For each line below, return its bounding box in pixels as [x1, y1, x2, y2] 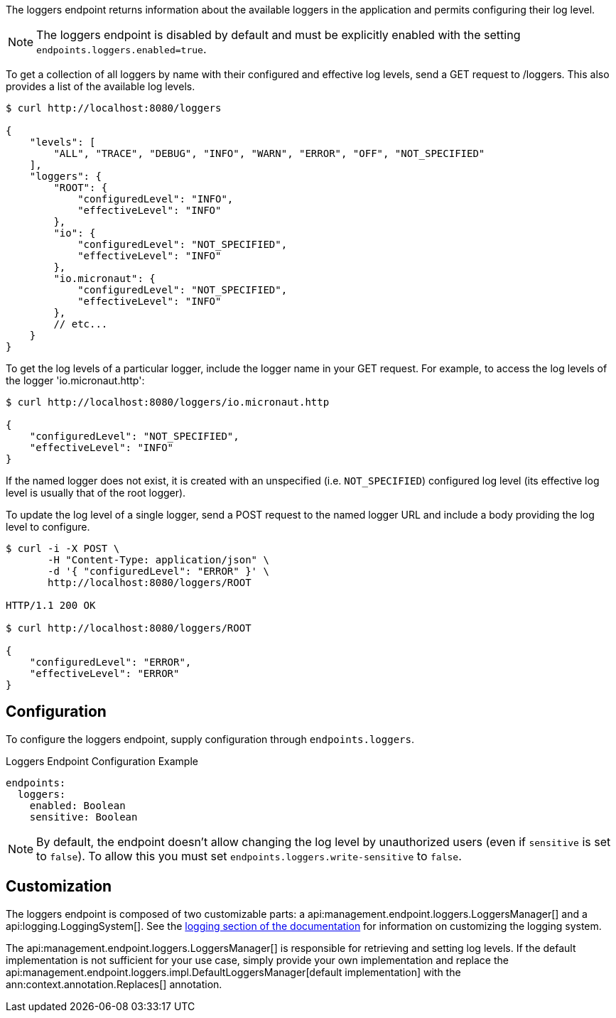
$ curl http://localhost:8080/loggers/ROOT [6, 622, 252, 634]
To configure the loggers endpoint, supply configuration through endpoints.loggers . [6, 732, 414, 745]
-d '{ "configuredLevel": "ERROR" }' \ [48, 565, 269, 577]
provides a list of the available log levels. [6, 80, 195, 92]
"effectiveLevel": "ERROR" [29, 668, 180, 679]
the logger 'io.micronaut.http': [6, 374, 145, 386]
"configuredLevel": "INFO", [77, 193, 234, 205]
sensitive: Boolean [29, 811, 138, 823]
